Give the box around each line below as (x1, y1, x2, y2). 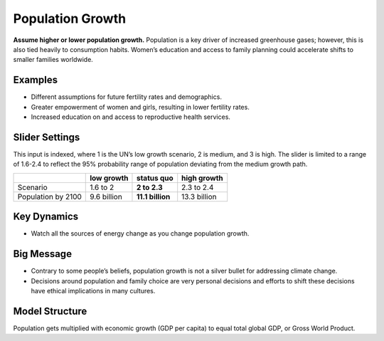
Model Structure (13, 305, 87, 317)
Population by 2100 (17, 192, 82, 201)
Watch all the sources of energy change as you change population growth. (31, 229, 250, 238)
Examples (13, 74, 58, 86)
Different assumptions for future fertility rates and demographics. (31, 93, 222, 101)
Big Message (13, 248, 73, 260)
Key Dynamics (13, 211, 79, 223)
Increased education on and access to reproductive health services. (31, 112, 231, 121)
